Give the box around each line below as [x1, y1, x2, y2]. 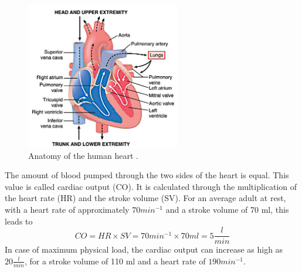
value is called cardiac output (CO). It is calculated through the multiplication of [5, 180, 297, 192]
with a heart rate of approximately [5, 203, 130, 215]
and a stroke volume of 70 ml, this [165, 203, 289, 215]
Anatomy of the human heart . [28, 149, 138, 161]
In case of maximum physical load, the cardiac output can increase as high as [5, 243, 283, 256]
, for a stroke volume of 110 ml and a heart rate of [24, 254, 206, 267]
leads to [5, 215, 33, 227]
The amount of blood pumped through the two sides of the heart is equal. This [5, 169, 289, 181]
